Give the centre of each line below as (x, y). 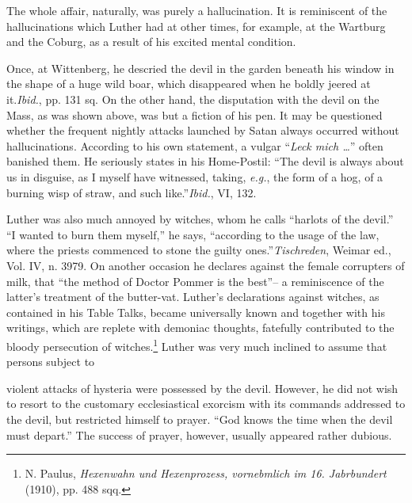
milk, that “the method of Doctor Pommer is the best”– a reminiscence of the (195, 281)
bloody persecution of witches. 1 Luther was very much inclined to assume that (197, 345)
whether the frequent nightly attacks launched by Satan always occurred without (203, 130)
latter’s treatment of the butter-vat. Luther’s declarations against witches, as (193, 297)
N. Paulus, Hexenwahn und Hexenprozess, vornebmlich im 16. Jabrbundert (206, 473)
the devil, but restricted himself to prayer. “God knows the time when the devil (200, 419)
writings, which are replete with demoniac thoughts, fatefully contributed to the (200, 328)
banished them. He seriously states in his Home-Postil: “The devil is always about (205, 161)
